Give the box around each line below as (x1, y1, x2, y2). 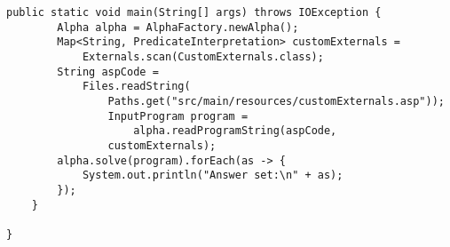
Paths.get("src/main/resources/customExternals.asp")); (107, 94, 445, 108)
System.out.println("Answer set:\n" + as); (82, 169, 343, 182)
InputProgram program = (107, 109, 249, 123)
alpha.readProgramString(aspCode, (133, 124, 337, 138)
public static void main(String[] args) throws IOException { (6, 6, 382, 19)
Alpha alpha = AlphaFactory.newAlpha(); (57, 20, 299, 34)
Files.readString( (82, 80, 191, 93)
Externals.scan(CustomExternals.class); (82, 50, 324, 63)
